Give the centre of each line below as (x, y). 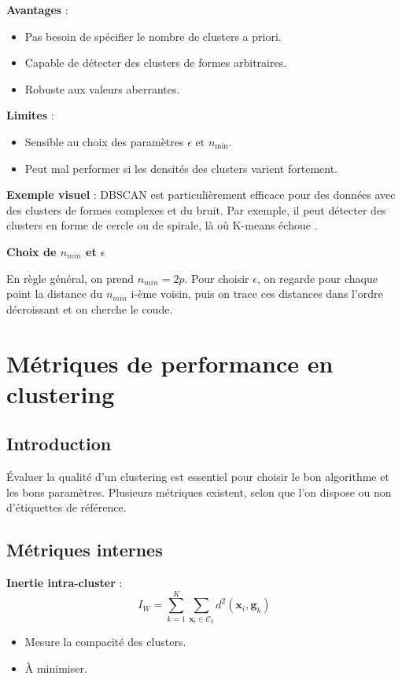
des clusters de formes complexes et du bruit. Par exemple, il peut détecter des (196, 209)
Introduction (59, 444)
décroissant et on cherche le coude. (90, 308)
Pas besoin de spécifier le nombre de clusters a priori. (153, 36)
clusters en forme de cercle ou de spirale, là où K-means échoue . (162, 225)
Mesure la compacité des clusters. (105, 642)
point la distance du (55, 294)
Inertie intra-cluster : (65, 583)
